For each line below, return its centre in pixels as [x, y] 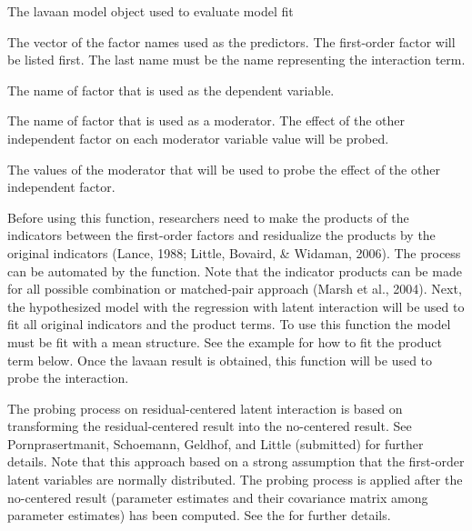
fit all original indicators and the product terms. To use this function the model [229, 324]
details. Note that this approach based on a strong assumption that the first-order [236, 461]
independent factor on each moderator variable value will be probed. [198, 138]
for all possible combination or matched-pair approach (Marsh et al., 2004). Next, [235, 289]
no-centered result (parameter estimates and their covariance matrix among [218, 497]
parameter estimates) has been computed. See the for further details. [199, 515]
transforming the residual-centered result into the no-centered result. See [210, 426]
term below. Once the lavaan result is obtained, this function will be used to [220, 360]
